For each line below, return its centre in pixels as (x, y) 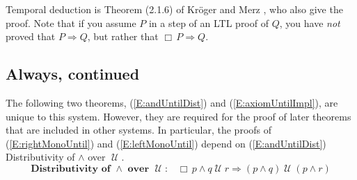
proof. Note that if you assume (71, 22)
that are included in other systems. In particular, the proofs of (139, 130)
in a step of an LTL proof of (208, 22)
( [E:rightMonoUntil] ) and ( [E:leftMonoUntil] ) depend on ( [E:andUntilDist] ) (166, 143)
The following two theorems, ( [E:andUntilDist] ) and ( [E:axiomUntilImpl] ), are (172, 102)
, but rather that (123, 36)
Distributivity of (40, 157)
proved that (31, 36)
